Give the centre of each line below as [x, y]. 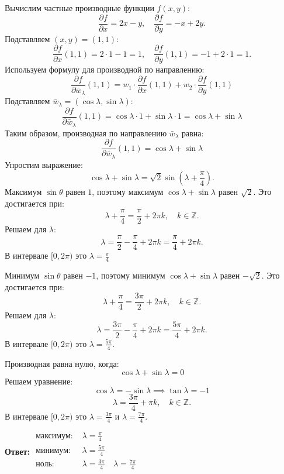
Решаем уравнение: [39, 381]
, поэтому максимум [128, 192]
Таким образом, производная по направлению [86, 133]
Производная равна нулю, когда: [62, 363]
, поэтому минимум [131, 275]
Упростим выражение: [44, 164]
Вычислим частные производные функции [79, 8]
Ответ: [17, 451]
